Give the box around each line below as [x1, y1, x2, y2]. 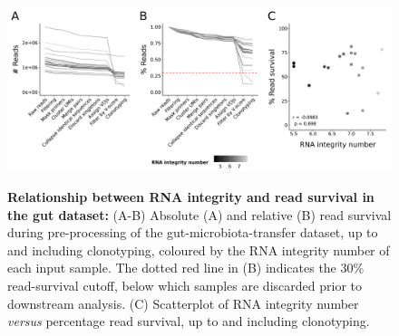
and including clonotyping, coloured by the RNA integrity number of [7, 240, 390, 259]
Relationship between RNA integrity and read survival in [7, 187, 375, 206]
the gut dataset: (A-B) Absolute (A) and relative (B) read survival [7, 205, 392, 224]
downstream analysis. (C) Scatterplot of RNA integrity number [7, 293, 359, 312]
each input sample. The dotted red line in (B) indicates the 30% [7, 258, 365, 277]
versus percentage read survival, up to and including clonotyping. [7, 312, 370, 331]
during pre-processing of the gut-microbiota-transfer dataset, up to [7, 223, 378, 242]
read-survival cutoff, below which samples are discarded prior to [7, 275, 362, 294]
